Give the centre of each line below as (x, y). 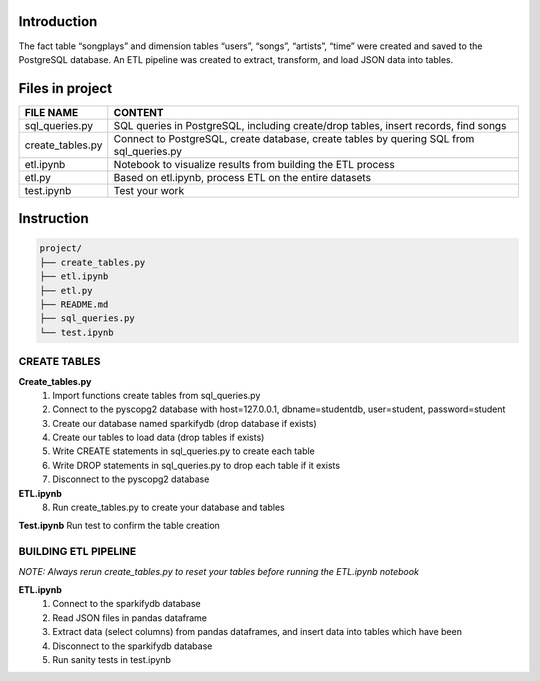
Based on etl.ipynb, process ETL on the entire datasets (242, 177)
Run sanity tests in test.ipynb (112, 659)
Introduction (58, 21)
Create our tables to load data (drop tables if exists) (158, 437)
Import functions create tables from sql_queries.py (156, 395)
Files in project (65, 88)
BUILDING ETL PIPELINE (77, 552)
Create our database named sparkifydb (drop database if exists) (184, 423)
